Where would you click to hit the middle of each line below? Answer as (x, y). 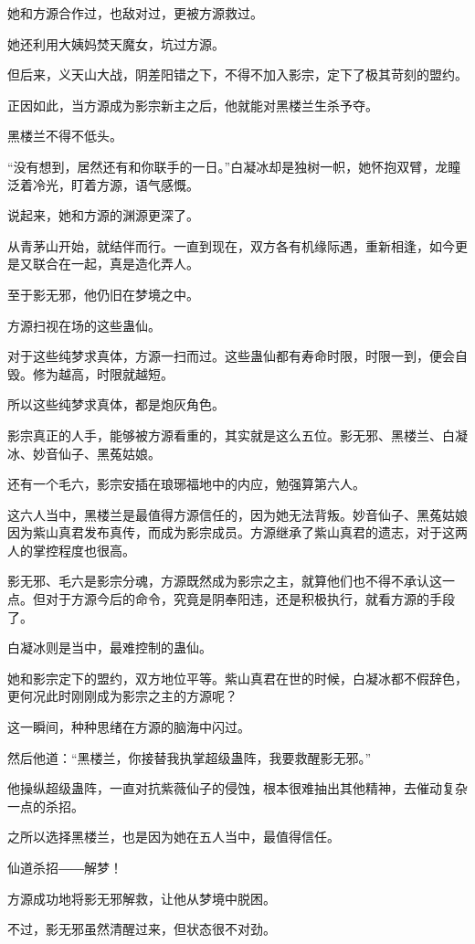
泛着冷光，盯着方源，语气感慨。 (103, 184)
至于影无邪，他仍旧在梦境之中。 (103, 294)
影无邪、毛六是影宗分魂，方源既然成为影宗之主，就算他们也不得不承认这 (225, 581)
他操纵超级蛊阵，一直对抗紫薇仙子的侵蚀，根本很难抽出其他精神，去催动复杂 (237, 788)
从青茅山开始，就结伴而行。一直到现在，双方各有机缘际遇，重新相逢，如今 (231, 245)
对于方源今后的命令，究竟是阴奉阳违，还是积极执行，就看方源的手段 (250, 599)
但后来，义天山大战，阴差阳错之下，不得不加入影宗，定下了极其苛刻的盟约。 (237, 74)
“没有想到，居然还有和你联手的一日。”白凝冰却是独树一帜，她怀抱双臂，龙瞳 (234, 166)
